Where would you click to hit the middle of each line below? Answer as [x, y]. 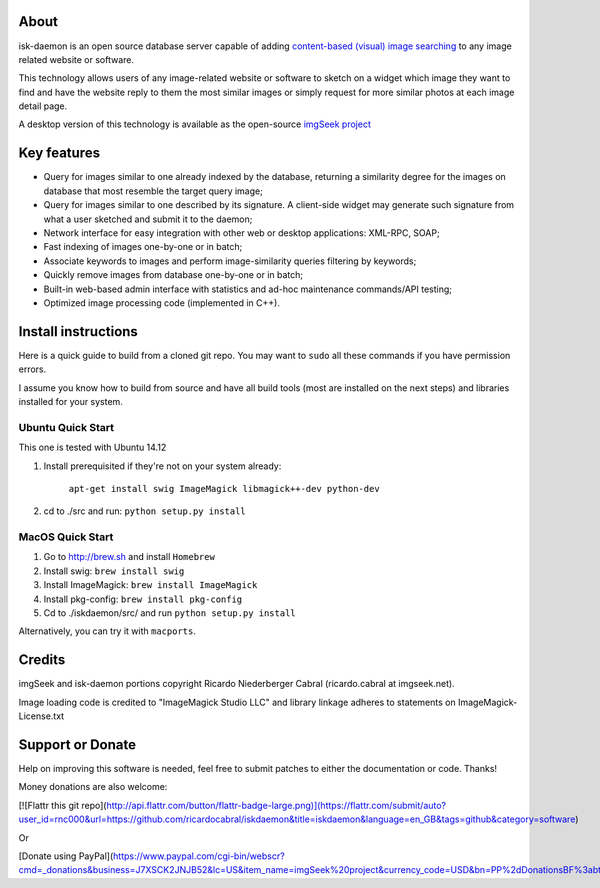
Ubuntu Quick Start [66, 427]
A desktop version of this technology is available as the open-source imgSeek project [195, 124]
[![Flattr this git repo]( [62, 805]
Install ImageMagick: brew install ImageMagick [150, 585]
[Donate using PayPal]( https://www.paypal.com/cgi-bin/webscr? [151, 856]
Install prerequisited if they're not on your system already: [162, 466]
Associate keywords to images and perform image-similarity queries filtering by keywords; [230, 261]
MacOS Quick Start [66, 537]
